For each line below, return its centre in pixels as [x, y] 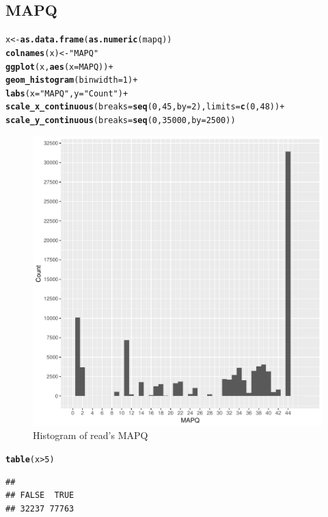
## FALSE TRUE [40, 495]
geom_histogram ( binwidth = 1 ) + [72, 80]
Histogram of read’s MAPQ [91, 435]
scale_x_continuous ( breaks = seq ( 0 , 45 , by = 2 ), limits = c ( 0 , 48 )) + [145, 107]
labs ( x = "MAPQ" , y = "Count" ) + [67, 93]
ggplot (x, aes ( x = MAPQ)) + [59, 67]
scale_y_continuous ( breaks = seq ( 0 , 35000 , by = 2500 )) [121, 121]
